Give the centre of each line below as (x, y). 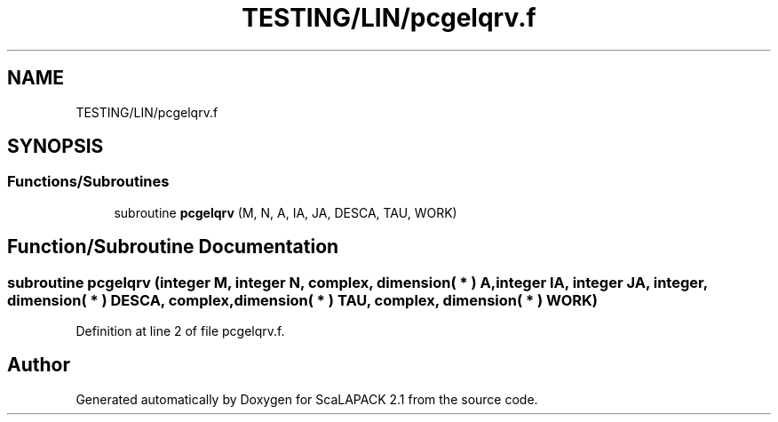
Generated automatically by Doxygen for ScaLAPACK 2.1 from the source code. (307, 399)
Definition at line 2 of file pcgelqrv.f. (180, 331)
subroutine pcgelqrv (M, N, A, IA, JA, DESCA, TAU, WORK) (286, 212)
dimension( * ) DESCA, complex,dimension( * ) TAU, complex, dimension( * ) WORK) (302, 300)
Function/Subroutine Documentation (173, 247)
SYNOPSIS (56, 147)
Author (39, 365)
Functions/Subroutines (88, 182)
